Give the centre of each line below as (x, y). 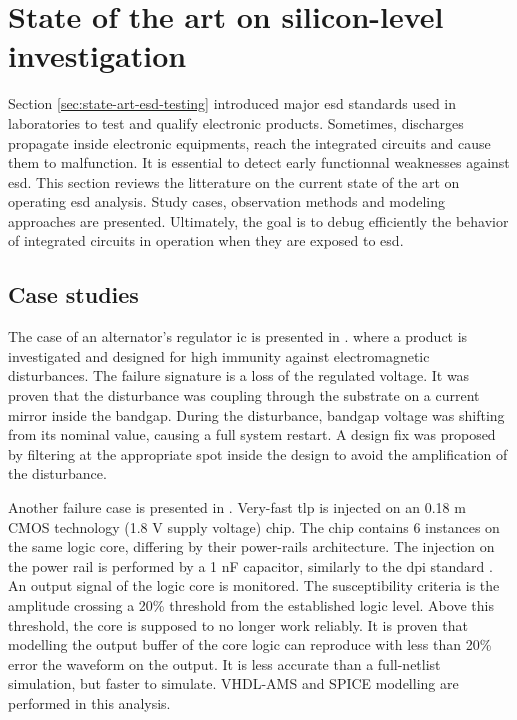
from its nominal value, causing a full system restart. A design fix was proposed (252, 434)
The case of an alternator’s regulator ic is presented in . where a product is (238, 336)
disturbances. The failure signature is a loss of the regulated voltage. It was (239, 375)
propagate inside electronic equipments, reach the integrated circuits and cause (249, 142)
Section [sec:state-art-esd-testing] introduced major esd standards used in (232, 103)
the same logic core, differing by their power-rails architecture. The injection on (251, 546)
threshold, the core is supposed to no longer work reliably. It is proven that (238, 624)
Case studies (73, 294)
